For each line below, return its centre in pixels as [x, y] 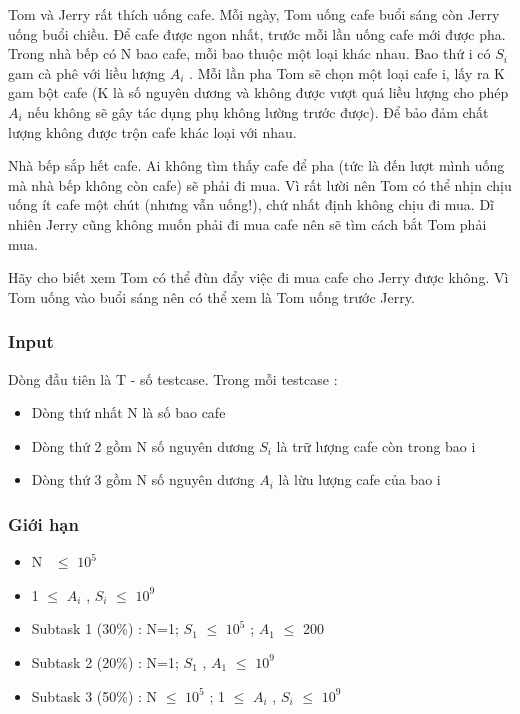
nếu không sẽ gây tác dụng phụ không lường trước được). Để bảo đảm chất [258, 111]
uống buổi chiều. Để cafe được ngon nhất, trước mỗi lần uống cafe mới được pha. [257, 33]
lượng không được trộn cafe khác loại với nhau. [152, 131]
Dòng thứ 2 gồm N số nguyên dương [143, 445]
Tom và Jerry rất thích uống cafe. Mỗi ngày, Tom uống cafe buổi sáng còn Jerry [254, 14]
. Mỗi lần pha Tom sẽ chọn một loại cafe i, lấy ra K [347, 72]
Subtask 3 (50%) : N [94, 695]
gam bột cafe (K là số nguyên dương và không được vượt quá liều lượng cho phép [258, 92]
